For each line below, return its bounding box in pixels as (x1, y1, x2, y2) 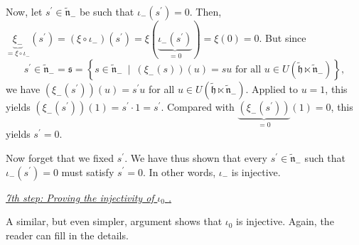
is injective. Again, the (236, 214, 334, 229)
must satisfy (61, 164, 114, 179)
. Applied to (245, 81, 298, 96)
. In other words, (143, 164, 216, 179)
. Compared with (161, 99, 235, 114)
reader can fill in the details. (6, 227, 129, 242)
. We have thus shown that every (124, 150, 267, 165)
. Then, (189, 4, 222, 18)
